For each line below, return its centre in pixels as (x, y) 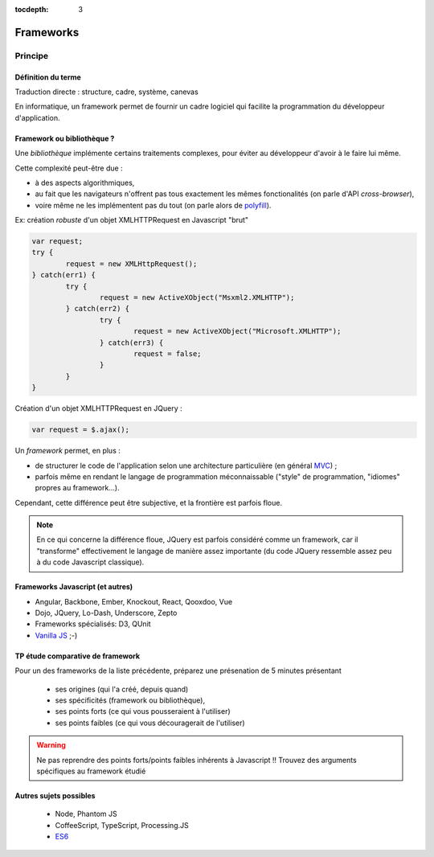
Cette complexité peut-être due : (69, 168)
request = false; (167, 353)
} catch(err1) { (64, 275)
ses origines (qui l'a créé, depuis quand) (122, 689)
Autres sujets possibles (55, 795)
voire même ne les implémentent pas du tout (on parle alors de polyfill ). (153, 205)
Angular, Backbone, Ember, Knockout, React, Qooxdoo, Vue (134, 601)
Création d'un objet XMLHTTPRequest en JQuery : (98, 408)
